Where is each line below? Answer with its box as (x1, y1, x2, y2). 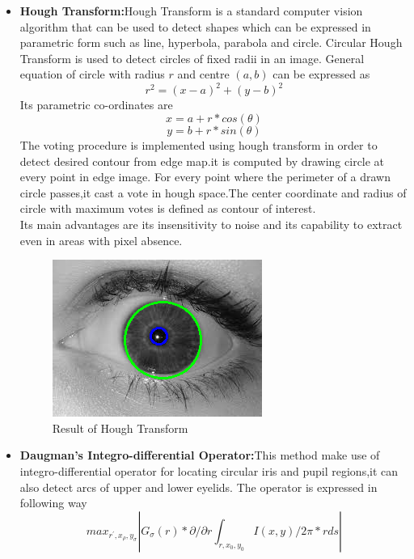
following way (19, 494, 87, 511)
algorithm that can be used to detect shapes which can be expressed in (19, 18, 371, 35)
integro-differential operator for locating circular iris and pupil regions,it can (19, 463, 399, 479)
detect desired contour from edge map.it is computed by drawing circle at (19, 152, 385, 169)
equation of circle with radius (19, 66, 165, 83)
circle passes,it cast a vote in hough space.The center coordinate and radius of (19, 184, 407, 201)
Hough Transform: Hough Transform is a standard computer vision (19, 2, 363, 19)
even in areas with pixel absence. (19, 231, 183, 248)
